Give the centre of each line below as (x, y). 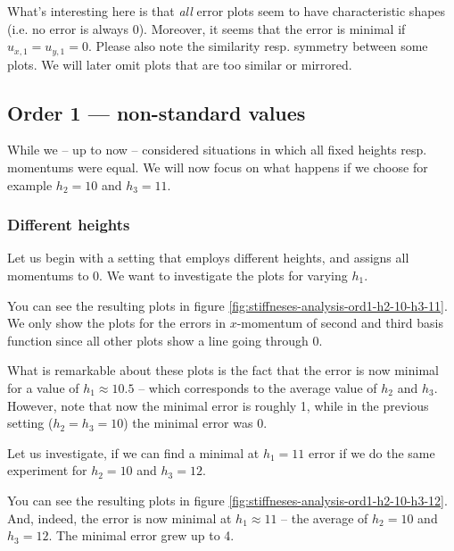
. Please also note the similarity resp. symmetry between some (258, 46)
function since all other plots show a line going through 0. (165, 340)
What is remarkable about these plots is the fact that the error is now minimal (223, 370)
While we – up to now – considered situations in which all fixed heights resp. (217, 150)
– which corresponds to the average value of (258, 388)
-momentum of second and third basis (340, 323)
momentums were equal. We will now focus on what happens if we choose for (218, 167)
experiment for (47, 470)
